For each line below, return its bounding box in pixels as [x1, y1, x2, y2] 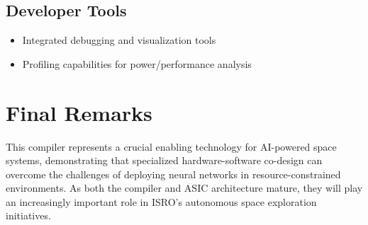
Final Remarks [6, 98, 152, 127]
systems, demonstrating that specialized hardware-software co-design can [6, 153, 323, 168]
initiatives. [6, 208, 51, 223]
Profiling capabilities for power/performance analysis [22, 56, 252, 71]
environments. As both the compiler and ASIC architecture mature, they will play [6, 180, 363, 195]
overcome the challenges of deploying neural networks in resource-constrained [6, 166, 341, 181]
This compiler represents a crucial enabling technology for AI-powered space [6, 139, 337, 154]
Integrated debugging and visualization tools [22, 33, 216, 47]
